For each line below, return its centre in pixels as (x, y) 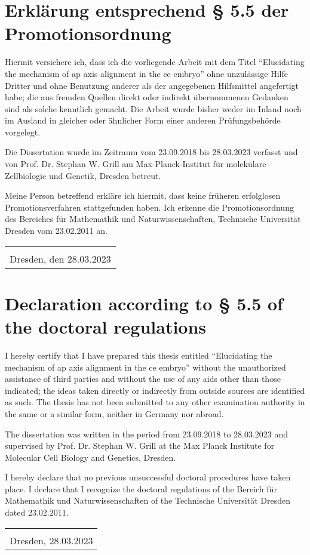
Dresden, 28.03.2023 (51, 540)
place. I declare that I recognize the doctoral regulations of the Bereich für (141, 488)
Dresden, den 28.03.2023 (60, 258)
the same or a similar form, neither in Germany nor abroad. (114, 413)
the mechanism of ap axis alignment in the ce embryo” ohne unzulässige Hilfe (146, 73)
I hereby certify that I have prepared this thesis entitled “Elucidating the (139, 355)
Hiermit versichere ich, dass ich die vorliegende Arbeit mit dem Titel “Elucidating (155, 62)
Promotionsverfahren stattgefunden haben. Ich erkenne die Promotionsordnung (149, 207)
